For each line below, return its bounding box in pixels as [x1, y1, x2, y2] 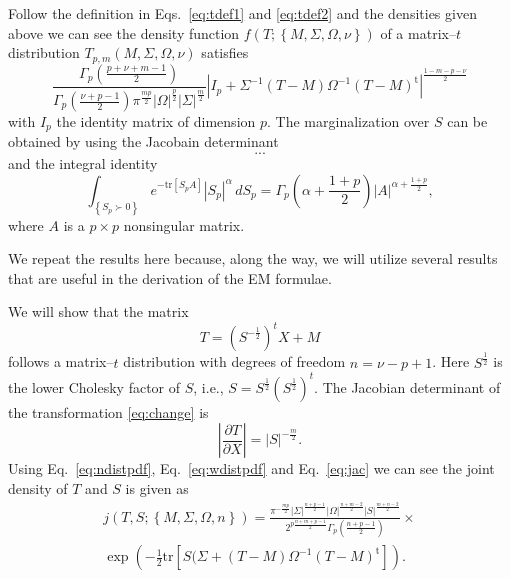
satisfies [201, 42, 249, 63]
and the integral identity [8, 153, 158, 174]
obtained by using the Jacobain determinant [8, 131, 279, 152]
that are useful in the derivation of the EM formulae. [8, 267, 332, 288]
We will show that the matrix [8, 301, 189, 322]
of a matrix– [380, 22, 456, 43]
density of [8, 478, 68, 499]
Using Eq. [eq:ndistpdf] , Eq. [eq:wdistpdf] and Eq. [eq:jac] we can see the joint [8, 458, 495, 479]
